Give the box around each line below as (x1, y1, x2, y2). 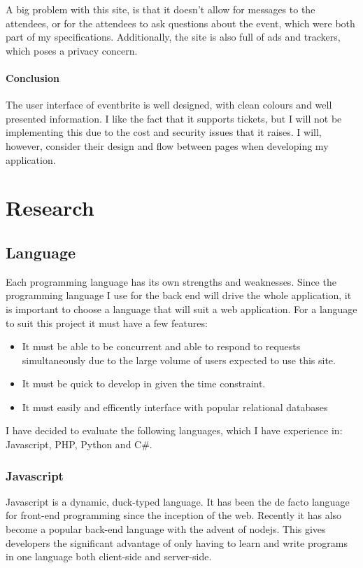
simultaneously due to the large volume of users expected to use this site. (22, 352, 336, 367)
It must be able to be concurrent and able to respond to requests (22, 339, 301, 354)
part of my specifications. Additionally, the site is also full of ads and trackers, (6, 29, 341, 44)
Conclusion (6, 70, 60, 85)
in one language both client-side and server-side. (6, 549, 212, 564)
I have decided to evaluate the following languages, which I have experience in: (6, 423, 343, 438)
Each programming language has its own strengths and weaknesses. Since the (6, 274, 336, 289)
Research (6, 193, 94, 222)
